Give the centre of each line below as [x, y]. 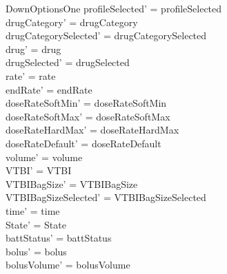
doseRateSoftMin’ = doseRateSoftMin [86, 103]
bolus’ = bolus [36, 251]
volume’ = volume [44, 157]
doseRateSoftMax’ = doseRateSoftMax [88, 116]
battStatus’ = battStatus [59, 238]
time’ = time [33, 210]
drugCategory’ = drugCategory [72, 22]
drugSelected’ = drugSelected [68, 62]
